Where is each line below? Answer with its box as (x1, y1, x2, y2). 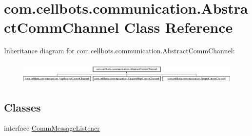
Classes (4, 100, 41, 115)
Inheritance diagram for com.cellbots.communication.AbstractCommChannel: (4, 45, 235, 56)
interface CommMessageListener (4, 123, 100, 133)
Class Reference (124, 17, 233, 37)
